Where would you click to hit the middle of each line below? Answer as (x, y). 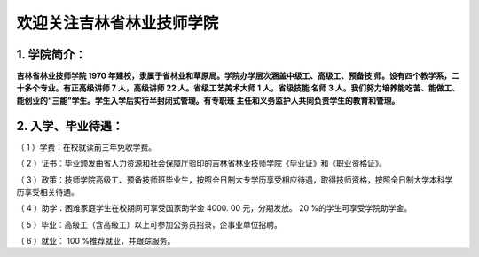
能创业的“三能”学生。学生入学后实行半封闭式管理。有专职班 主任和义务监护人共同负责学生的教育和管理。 (208, 100)
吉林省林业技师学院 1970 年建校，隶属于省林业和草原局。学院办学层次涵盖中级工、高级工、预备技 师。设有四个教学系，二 (238, 76)
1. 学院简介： (51, 55)
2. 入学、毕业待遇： (70, 125)
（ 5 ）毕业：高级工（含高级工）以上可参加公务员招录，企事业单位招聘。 (149, 224)
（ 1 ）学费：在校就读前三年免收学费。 (86, 147)
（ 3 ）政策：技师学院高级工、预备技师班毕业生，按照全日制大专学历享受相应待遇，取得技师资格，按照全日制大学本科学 (235, 179)
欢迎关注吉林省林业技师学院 (118, 23)
